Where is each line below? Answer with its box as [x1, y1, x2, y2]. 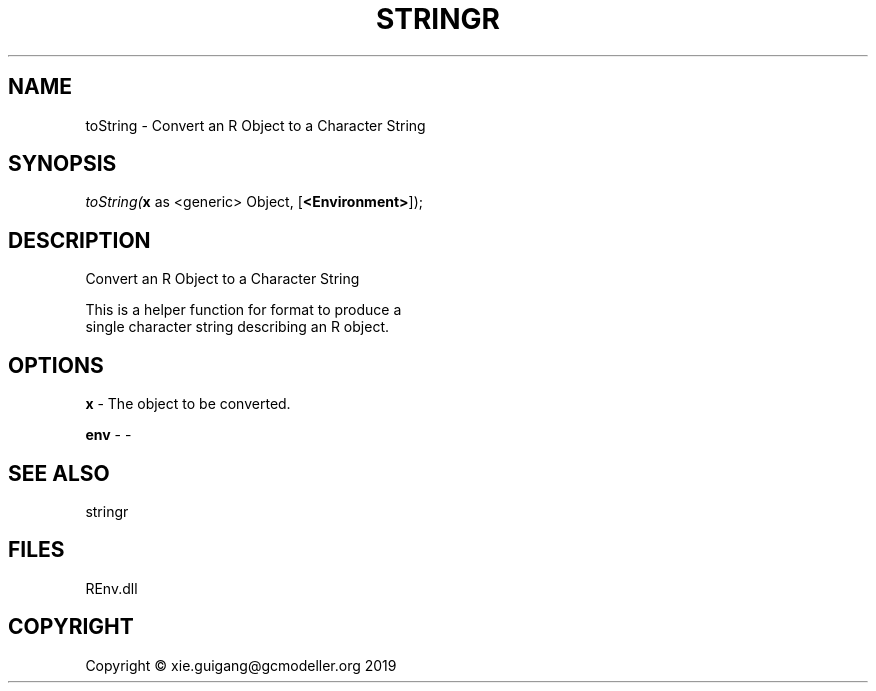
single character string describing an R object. [85, 318, 389, 336]
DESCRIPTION [8, 227, 151, 253]
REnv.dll [85, 579, 138, 597]
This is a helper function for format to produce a [85, 301, 402, 319]
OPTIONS [8, 352, 104, 378]
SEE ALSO [8, 460, 110, 486]
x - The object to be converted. [85, 395, 291, 413]
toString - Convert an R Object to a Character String [85, 116, 426, 134]
